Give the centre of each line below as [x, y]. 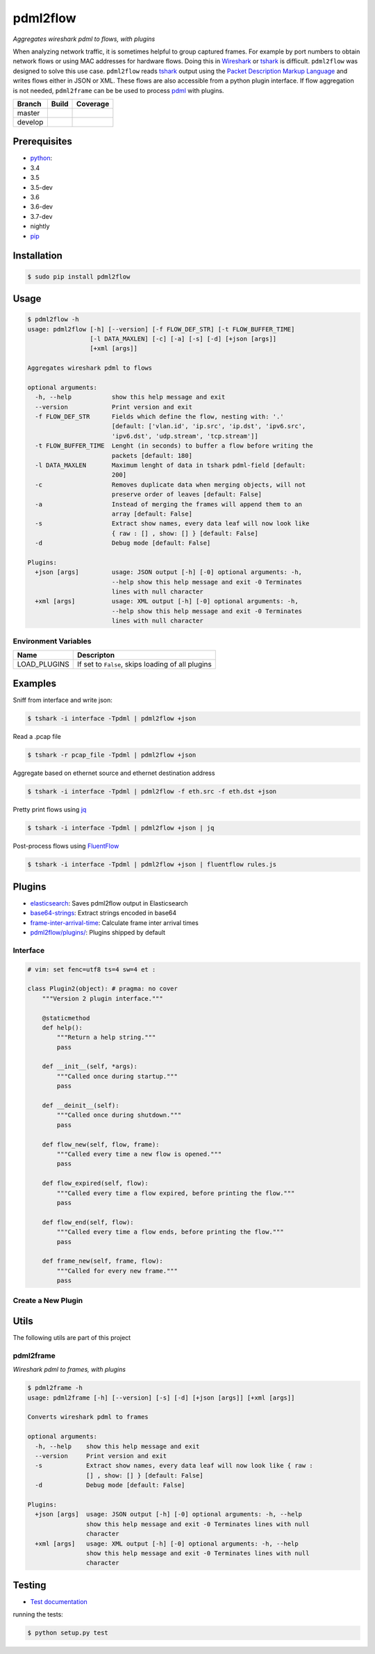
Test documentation [59, 1601]
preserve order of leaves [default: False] [187, 494]
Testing [30, 1585]
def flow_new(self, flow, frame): [101, 1144]
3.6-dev [42, 207]
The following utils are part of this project [72, 1338]
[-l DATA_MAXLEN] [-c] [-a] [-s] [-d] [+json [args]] [183, 338]
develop [30, 122]
